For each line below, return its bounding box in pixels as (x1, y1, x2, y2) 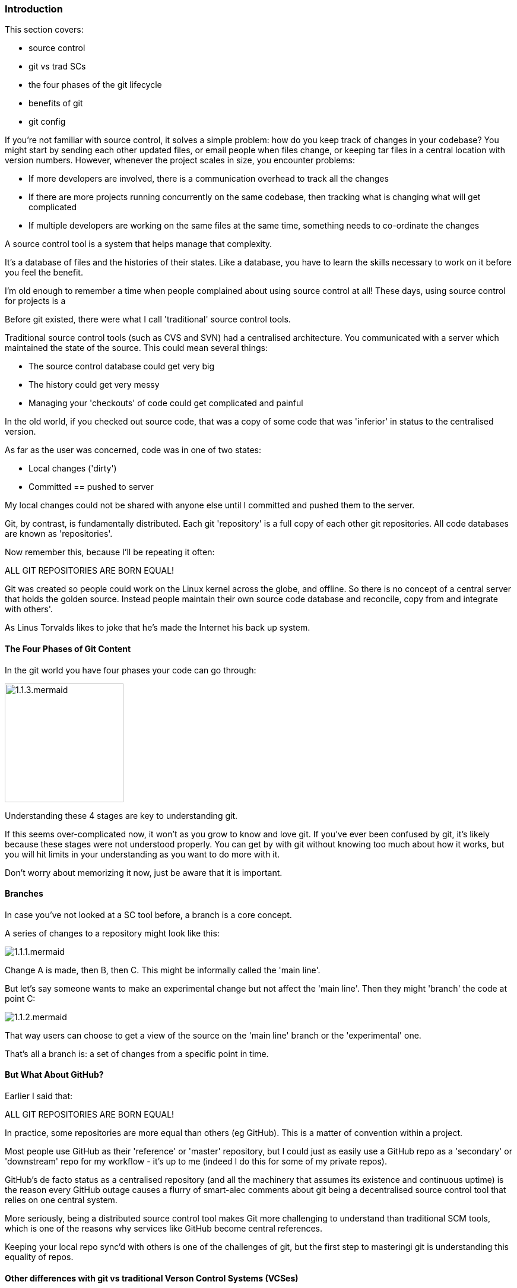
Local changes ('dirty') (28, 463, 117, 474)
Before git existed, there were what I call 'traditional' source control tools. (5, 314, 291, 325)
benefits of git (28, 98, 83, 109)
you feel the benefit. (5, 267, 83, 278)
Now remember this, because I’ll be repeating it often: (5, 547, 215, 558)
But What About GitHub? (5, 1069, 104, 1080)
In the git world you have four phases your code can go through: (5, 664, 256, 675)
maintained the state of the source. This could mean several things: (5, 343, 268, 353)
